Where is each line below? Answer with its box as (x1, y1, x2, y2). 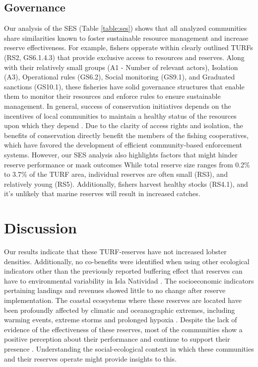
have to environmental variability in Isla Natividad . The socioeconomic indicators (4, 275, 254, 286)
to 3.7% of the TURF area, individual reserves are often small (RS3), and (4, 169, 228, 179)
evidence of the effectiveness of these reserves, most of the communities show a (4, 324, 243, 334)
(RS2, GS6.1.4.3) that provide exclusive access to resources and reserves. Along (4, 52, 245, 62)
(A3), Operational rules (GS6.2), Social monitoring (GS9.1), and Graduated (4, 72, 235, 82)
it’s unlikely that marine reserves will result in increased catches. (4, 188, 200, 199)
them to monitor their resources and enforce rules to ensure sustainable (4, 91, 221, 101)
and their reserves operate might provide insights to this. (4, 353, 177, 364)
